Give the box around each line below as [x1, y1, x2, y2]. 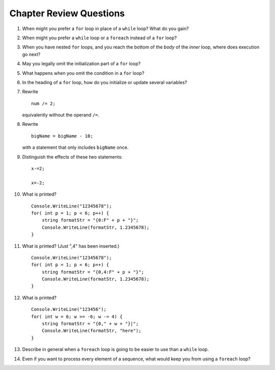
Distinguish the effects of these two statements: [22, 153, 123, 160]
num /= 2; [31, 100, 56, 107]
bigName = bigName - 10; [31, 133, 93, 139]
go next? [22, 51, 41, 57]
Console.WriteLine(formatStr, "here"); [41, 328, 142, 334]
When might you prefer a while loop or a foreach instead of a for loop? [22, 35, 177, 41]
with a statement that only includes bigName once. [22, 144, 129, 150]
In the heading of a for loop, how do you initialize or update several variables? [22, 79, 187, 85]
